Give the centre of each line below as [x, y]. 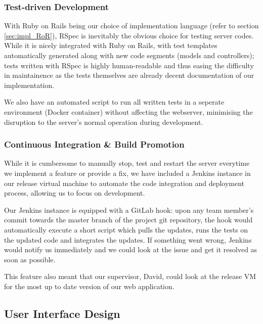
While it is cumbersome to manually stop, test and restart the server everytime [127, 163]
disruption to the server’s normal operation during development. [104, 122]
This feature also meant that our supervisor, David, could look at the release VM [130, 276]
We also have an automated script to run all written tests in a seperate [114, 102]
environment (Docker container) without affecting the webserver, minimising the [128, 111]
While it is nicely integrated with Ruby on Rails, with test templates [111, 45]
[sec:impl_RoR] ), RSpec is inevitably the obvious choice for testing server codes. [129, 35]
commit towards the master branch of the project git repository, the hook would [128, 220]
